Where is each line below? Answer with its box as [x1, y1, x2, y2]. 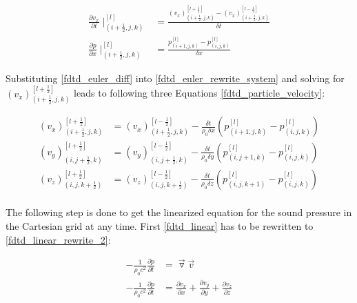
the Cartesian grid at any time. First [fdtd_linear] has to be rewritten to [6, 218, 314, 233]
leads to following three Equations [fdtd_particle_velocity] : [74, 86, 325, 100]
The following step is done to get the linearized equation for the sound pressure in [6, 205, 352, 219]
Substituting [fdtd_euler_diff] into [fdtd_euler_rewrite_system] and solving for [6, 70, 345, 85]
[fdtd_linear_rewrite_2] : [6, 232, 111, 246]
